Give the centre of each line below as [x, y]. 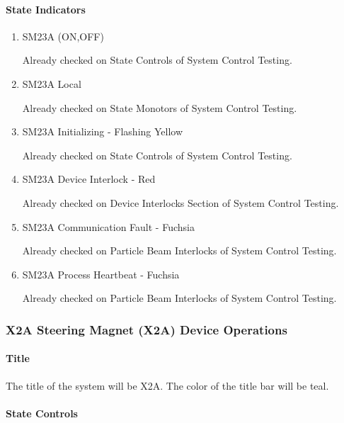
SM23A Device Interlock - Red [89, 179]
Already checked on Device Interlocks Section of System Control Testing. [180, 202]
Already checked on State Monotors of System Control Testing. [160, 107]
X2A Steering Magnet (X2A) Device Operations [147, 329]
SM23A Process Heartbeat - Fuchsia [101, 274]
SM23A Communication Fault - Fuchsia [108, 226]
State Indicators [46, 9]
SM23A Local [52, 83]
